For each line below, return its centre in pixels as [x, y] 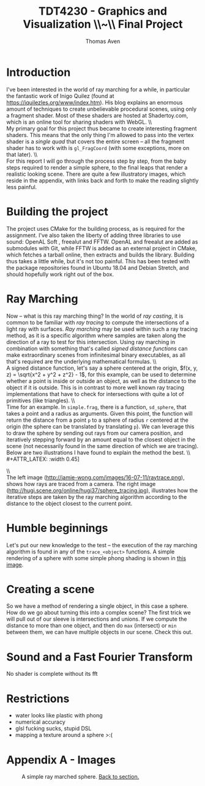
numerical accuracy [40, 722]
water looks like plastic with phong [59, 716]
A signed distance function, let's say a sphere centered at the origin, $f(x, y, [102, 368]
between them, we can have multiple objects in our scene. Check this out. [99, 632]
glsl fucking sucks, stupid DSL [53, 728]
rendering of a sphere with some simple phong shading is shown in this [96, 558]
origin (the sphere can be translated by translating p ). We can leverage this [100, 426]
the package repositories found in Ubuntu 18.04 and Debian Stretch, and [98, 268]
